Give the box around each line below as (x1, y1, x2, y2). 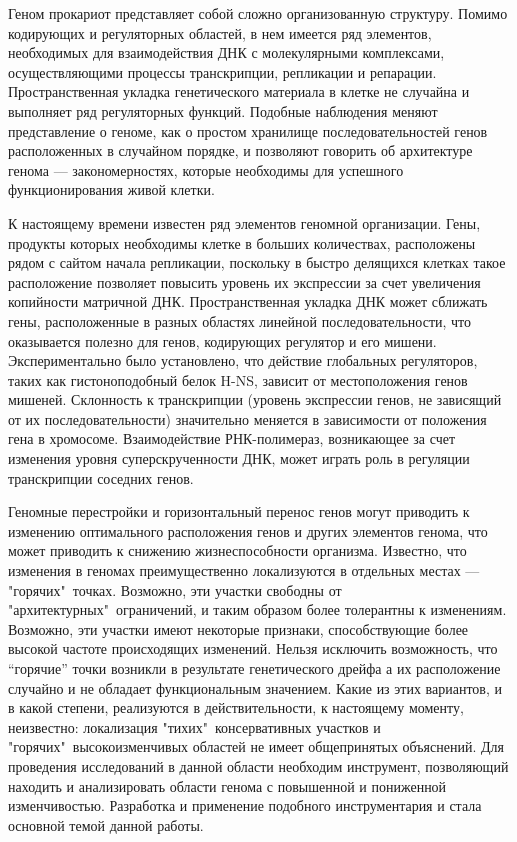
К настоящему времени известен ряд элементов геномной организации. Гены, (8, 212, 481, 233)
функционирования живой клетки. (8, 179, 215, 200)
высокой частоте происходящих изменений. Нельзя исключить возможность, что (8, 638, 498, 659)
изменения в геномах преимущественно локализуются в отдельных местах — (8, 560, 480, 581)
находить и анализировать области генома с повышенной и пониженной (8, 775, 447, 796)
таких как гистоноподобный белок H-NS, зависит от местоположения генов (8, 369, 468, 390)
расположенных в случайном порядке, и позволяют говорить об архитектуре (8, 140, 473, 161)
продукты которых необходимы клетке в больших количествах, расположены (8, 232, 476, 253)
